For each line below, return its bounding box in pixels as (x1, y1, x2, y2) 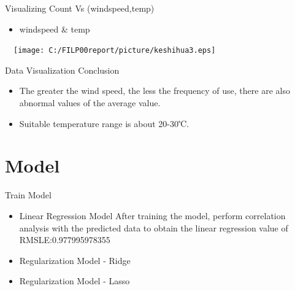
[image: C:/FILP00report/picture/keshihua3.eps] (13, 46, 216, 55)
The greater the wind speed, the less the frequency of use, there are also (19, 84, 290, 97)
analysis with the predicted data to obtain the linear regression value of (19, 221, 288, 234)
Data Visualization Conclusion (5, 63, 120, 76)
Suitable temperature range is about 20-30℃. (19, 117, 190, 130)
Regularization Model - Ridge (19, 254, 131, 266)
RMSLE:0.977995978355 (19, 233, 110, 246)
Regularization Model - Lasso (19, 274, 130, 287)
